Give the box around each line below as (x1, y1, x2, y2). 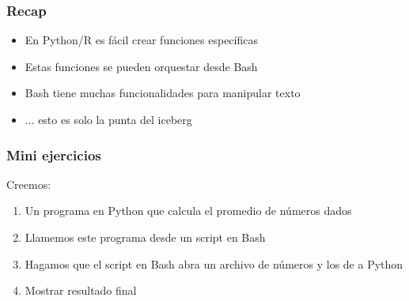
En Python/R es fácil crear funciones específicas (25, 32, 258, 48)
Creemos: (6, 175, 51, 192)
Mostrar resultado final (25, 282, 137, 299)
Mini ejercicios (6, 145, 101, 164)
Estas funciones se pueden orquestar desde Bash (25, 58, 258, 74)
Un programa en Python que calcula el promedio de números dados (25, 202, 352, 219)
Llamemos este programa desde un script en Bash (25, 229, 266, 245)
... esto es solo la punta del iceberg (25, 111, 192, 127)
